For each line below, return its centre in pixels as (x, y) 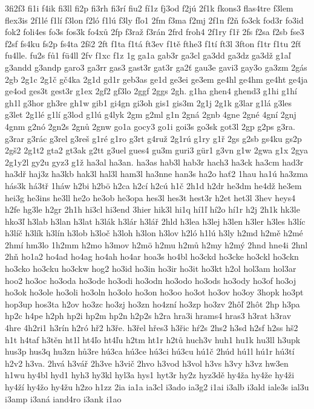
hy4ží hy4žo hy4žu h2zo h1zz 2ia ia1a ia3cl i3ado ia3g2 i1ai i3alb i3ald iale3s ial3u (157, 387)
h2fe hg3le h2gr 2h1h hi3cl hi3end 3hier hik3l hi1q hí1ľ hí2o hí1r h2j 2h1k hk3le (152, 209)
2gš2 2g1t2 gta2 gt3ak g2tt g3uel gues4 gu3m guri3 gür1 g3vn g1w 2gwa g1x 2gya (157, 150)
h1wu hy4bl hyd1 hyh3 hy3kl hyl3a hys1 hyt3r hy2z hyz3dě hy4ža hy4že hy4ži (150, 375)
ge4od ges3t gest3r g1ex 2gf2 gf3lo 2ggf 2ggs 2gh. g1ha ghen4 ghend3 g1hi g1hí (151, 91)
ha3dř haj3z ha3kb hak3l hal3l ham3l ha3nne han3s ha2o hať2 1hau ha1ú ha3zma (157, 174)
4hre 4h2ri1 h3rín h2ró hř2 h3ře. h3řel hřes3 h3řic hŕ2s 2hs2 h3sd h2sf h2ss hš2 (152, 328)
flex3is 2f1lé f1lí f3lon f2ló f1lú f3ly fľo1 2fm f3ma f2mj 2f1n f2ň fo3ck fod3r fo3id (154, 20)
